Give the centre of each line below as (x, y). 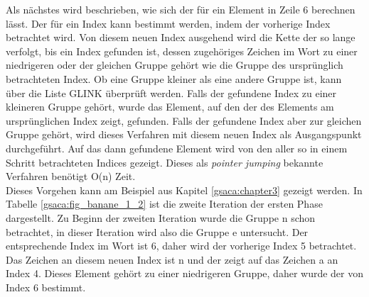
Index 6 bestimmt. (46, 287)
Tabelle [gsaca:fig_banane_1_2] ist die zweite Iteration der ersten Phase (164, 204)
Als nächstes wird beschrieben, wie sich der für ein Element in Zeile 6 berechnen (181, 9)
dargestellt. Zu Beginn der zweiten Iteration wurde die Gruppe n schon (161, 217)
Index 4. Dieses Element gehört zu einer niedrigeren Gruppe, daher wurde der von (185, 273)
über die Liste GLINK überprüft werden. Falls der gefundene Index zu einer (171, 93)
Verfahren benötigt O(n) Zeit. (71, 176)
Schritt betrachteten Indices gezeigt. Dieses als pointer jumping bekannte (165, 162)
